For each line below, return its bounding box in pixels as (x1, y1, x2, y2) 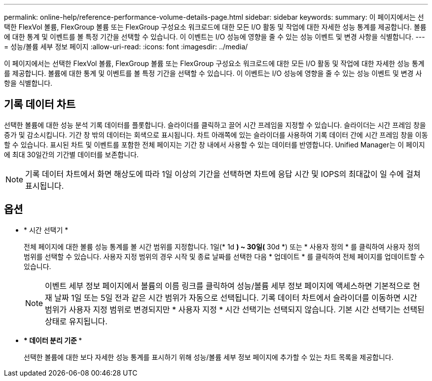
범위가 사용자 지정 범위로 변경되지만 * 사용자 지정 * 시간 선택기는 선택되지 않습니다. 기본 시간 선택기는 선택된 (45, 304, 425, 314)
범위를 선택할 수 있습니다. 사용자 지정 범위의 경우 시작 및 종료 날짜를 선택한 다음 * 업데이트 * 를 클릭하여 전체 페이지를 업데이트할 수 (24, 252, 425, 261)
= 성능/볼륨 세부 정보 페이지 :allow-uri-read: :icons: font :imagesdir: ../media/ (4, 42, 248, 51)
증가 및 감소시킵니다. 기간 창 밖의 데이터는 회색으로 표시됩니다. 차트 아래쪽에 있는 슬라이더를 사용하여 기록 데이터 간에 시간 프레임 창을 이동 (4, 130, 428, 139)
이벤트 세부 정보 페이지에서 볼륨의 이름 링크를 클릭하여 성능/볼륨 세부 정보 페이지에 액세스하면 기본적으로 (45, 280, 411, 291)
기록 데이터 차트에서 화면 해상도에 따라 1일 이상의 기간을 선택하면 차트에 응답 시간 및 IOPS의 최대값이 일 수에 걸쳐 (25, 169, 421, 179)
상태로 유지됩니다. (45, 316, 108, 326)
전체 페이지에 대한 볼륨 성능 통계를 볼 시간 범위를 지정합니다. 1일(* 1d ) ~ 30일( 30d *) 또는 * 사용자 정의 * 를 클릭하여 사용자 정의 (24, 242, 420, 251)
